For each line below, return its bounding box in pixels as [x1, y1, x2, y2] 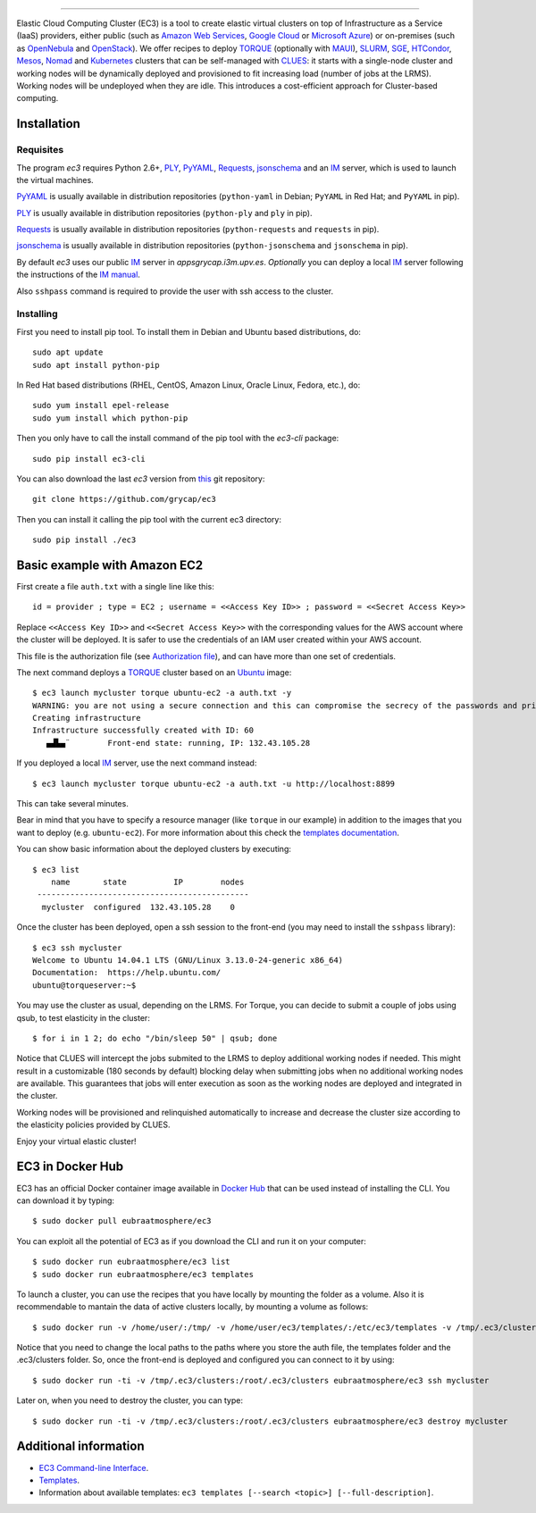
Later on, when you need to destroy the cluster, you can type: [16, 1395, 243, 1406]
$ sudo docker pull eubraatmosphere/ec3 [32, 1216, 212, 1226]
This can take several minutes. [16, 798, 129, 809]
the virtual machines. [16, 174, 94, 185]
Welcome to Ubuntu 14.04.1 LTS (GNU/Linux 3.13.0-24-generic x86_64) [32, 955, 344, 965]
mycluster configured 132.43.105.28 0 [41, 902, 236, 912]
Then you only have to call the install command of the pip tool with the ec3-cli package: [16, 433, 339, 444]
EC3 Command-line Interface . [38, 1462, 149, 1473]
